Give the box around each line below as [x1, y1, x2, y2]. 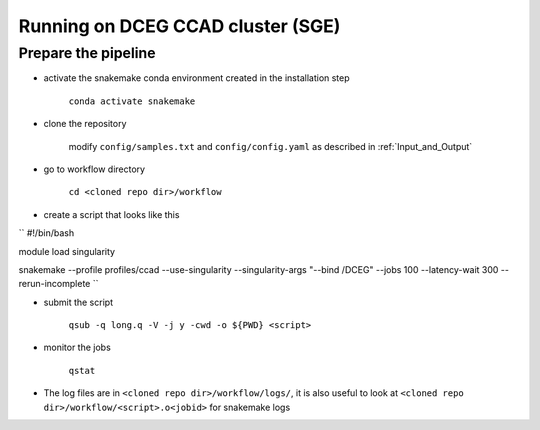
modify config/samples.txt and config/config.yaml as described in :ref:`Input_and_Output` [68, 140, 473, 152]
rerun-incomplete [18, 278, 91, 290]
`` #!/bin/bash [18, 227, 75, 239]
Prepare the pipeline [18, 44, 156, 62]
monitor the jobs [43, 341, 112, 354]
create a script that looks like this [43, 208, 180, 220]
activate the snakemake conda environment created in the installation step [43, 72, 350, 84]
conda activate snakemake [68, 95, 196, 107]
